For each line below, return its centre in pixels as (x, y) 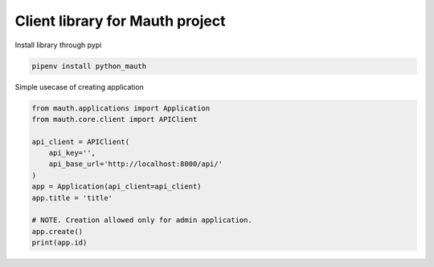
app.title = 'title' (72, 198)
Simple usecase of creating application (79, 87)
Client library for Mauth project (120, 21)
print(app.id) (59, 243)
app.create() (57, 231)
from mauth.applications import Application (121, 108)
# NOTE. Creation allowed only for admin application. (142, 220)
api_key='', (72, 153)
